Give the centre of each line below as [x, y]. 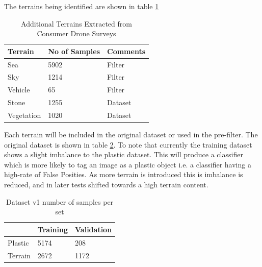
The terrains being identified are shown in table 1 [82, 6]
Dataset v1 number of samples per [60, 201]
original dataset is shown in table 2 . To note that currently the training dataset [128, 144]
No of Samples [74, 51]
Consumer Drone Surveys [76, 33]
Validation [94, 229]
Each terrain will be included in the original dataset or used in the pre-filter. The [131, 135]
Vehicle [19, 90]
